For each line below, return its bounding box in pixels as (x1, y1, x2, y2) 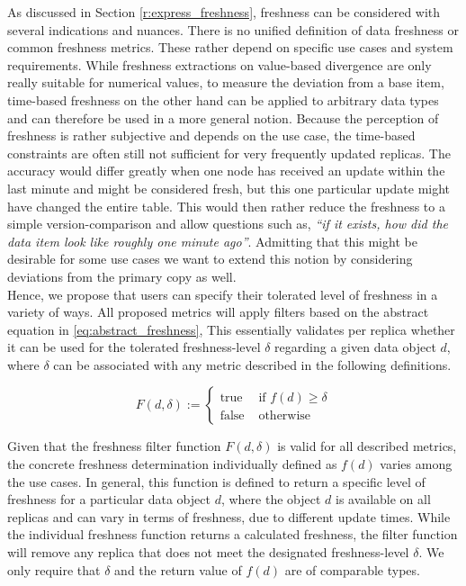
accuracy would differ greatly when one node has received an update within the (7, 161, 445, 180)
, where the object (220, 490, 321, 509)
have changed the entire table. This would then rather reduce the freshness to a (7, 196, 445, 215)
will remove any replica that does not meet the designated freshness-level (7, 543, 409, 562)
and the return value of (114, 560, 242, 579)
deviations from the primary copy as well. (7, 266, 237, 285)
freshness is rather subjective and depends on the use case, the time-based (7, 126, 416, 145)
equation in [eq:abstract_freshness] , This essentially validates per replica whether (7, 320, 455, 338)
